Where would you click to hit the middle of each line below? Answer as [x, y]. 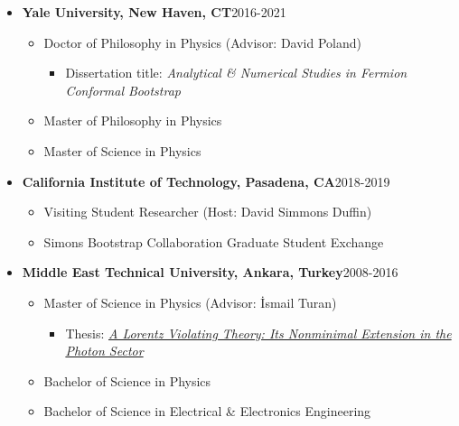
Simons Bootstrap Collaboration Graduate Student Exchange [214, 241]
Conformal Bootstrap [123, 90]
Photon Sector [104, 351]
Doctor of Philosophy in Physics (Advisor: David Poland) [203, 42]
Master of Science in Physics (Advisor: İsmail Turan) [190, 302]
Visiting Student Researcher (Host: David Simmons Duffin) [208, 212]
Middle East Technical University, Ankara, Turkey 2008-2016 [210, 272]
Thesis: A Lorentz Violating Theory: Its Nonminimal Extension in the [258, 333]
